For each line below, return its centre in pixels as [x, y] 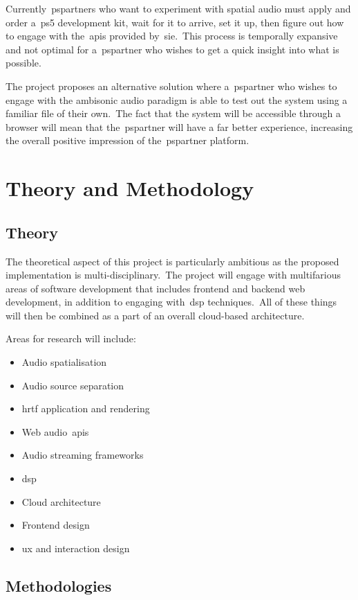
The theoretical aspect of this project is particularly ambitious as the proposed [172, 261]
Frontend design [56, 525]
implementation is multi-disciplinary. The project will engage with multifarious [173, 275]
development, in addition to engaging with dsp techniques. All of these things [171, 302]
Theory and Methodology [130, 188]
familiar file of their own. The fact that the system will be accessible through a [173, 113]
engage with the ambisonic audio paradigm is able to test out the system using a [177, 99]
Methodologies [59, 585]
